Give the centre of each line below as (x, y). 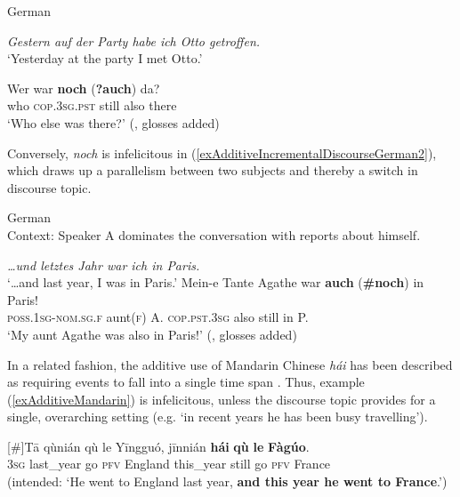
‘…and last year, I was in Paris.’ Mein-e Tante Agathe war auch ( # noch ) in (216, 282)
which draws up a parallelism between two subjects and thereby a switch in (213, 170)
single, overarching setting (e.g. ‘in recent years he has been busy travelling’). (218, 417)
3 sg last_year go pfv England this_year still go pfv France (169, 464)
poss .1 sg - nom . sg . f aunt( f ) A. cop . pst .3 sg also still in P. (158, 317)
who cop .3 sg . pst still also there (92, 105)
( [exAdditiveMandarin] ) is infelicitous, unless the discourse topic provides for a (222, 399)
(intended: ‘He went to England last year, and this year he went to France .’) (227, 481)
